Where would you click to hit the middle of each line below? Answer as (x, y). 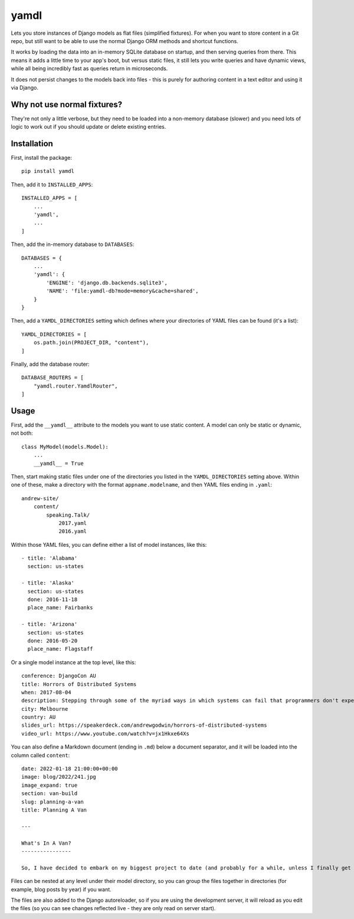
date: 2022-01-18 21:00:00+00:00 (70, 769)
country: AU (39, 717)
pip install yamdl (48, 171)
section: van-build (50, 794)
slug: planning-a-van (53, 802)
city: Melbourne (45, 709)
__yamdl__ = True (58, 463)
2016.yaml (73, 531)
